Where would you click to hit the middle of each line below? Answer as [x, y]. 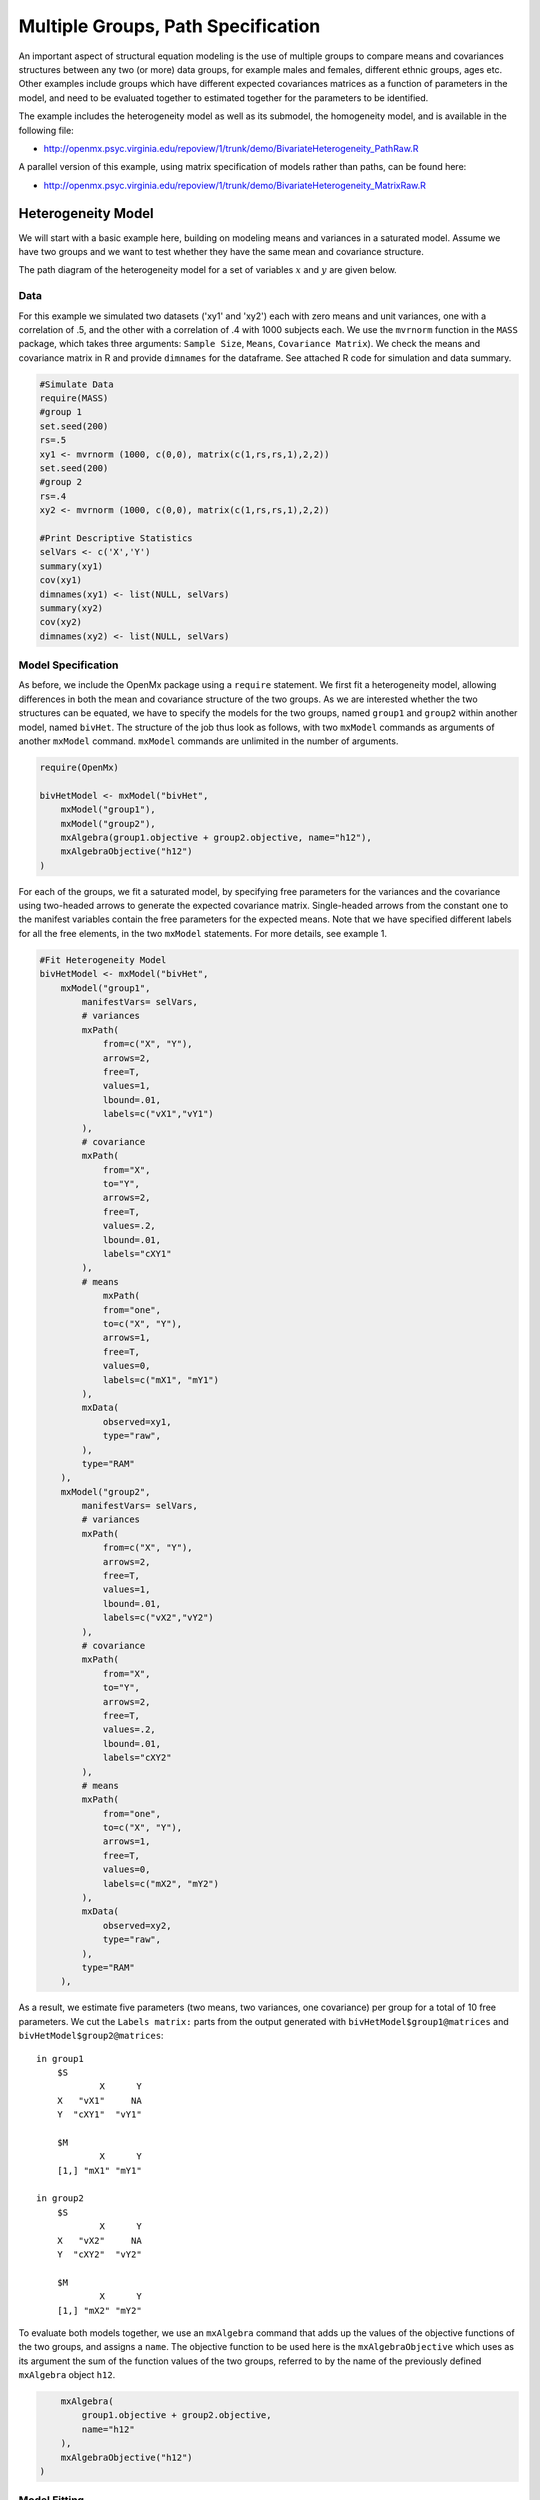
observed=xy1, [137, 1421]
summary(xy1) [71, 566]
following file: [46, 130]
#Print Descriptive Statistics [116, 538]
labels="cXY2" [137, 1758]
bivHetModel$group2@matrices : [91, 2036]
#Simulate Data [76, 384]
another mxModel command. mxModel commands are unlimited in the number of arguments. [208, 741]
